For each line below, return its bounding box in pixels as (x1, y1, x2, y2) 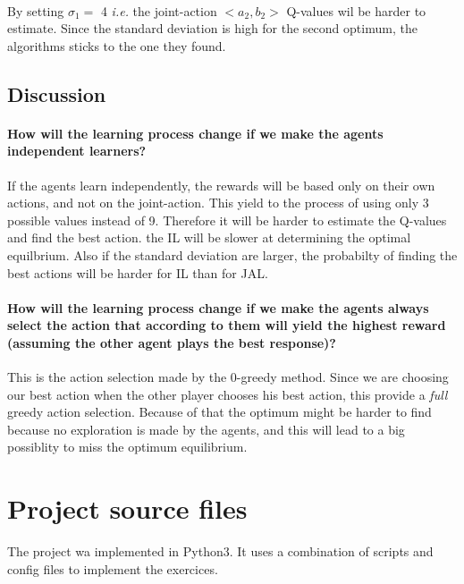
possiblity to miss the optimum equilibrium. (7, 437, 248, 456)
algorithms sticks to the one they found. (7, 36, 226, 55)
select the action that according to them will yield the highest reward (7, 316, 446, 334)
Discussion (7, 80, 106, 107)
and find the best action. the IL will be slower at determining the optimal (7, 228, 411, 247)
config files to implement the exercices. (7, 559, 218, 578)
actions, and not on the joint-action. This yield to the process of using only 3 (7, 193, 429, 212)
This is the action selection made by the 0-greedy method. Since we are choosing (7, 368, 449, 386)
